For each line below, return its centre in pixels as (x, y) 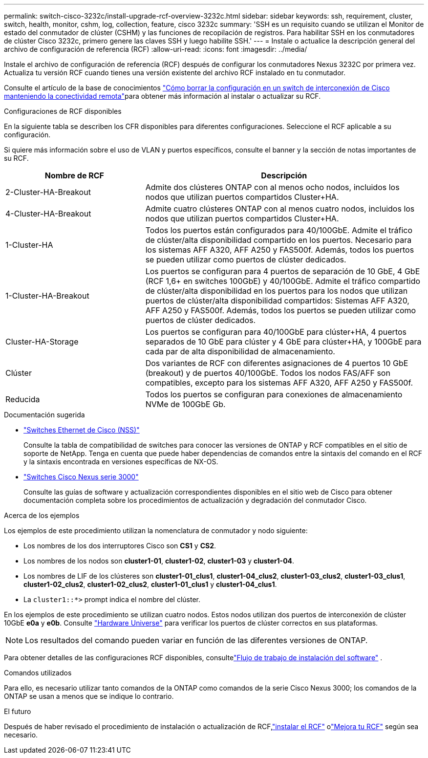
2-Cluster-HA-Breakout (48, 192)
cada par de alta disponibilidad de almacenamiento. (240, 351)
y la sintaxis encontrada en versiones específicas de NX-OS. (121, 462)
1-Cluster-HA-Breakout (47, 296)
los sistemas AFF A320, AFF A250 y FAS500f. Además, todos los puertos (280, 250)
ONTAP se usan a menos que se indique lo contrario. (89, 696)
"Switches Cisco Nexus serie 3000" (81, 477)
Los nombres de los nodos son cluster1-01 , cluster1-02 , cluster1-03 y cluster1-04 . (159, 561)
